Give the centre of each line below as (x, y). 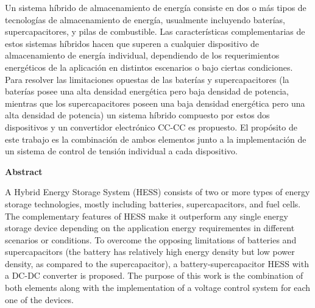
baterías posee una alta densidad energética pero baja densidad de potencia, (147, 91)
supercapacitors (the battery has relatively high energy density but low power (150, 252)
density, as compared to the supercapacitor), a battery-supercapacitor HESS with (157, 263)
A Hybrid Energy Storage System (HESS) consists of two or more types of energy (157, 192)
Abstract (24, 171)
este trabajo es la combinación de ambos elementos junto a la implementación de (156, 139)
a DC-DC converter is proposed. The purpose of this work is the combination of (154, 275)
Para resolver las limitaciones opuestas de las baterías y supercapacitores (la (147, 79)
